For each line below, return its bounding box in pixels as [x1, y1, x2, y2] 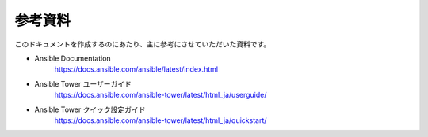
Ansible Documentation [34, 54, 111, 63]
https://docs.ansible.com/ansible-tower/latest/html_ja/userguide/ [54, 91, 267, 100]
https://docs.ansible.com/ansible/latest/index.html [54, 65, 218, 74]
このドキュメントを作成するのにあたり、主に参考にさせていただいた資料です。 [14, 39, 271, 49]
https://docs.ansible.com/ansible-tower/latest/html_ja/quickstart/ [54, 115, 267, 125]
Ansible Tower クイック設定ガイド [34, 105, 146, 114]
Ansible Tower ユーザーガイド [34, 79, 132, 88]
